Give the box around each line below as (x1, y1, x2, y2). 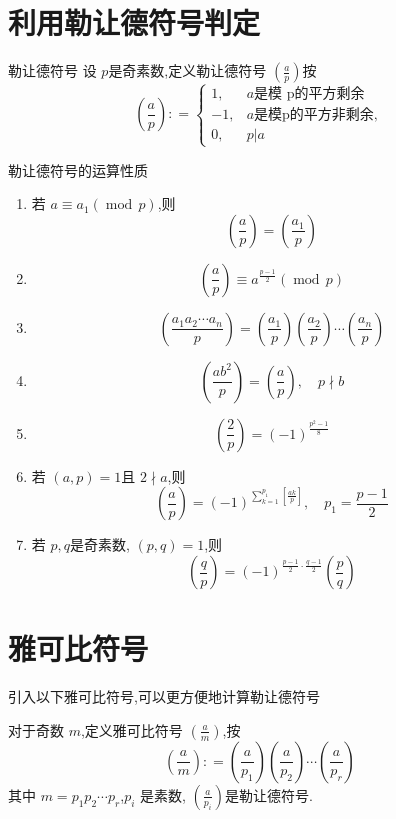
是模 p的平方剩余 (254, 87, 365, 102)
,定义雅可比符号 (80, 719, 183, 740)
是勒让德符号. (224, 784, 313, 805)
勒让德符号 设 (8, 60, 97, 81)
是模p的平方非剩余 (254, 108, 374, 123)
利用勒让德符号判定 (8, 2, 261, 43)
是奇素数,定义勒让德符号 (108, 60, 267, 81)
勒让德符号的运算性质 (8, 159, 148, 180)
